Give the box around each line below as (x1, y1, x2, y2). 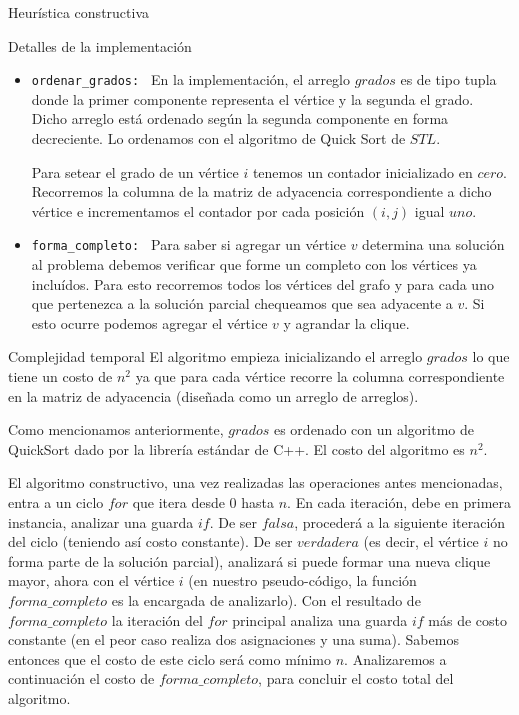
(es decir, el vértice (363, 531, 479, 552)
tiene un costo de (8, 366, 113, 387)
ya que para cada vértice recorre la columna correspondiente (135, 366, 505, 387)
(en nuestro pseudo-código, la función (188, 570, 417, 591)
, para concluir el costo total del (258, 668, 454, 689)
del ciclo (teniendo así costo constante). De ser (8, 531, 293, 552)
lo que (472, 346, 510, 367)
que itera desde (132, 492, 225, 512)
